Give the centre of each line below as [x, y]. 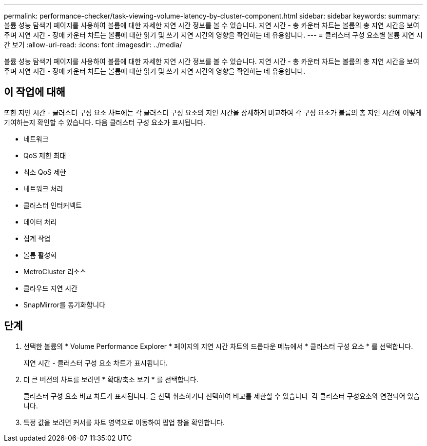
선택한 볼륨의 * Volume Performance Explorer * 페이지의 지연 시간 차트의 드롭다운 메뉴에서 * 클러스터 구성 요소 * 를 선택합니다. [218, 346]
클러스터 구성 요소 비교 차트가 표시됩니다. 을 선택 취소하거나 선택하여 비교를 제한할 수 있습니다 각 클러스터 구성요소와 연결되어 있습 [222, 396]
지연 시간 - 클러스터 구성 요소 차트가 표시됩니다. [96, 363]
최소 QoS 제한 [45, 172]
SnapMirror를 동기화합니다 [65, 304]
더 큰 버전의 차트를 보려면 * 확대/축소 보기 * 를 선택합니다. [111, 379]
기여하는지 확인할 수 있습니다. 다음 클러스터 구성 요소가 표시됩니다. [105, 122]
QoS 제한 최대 [45, 155]
